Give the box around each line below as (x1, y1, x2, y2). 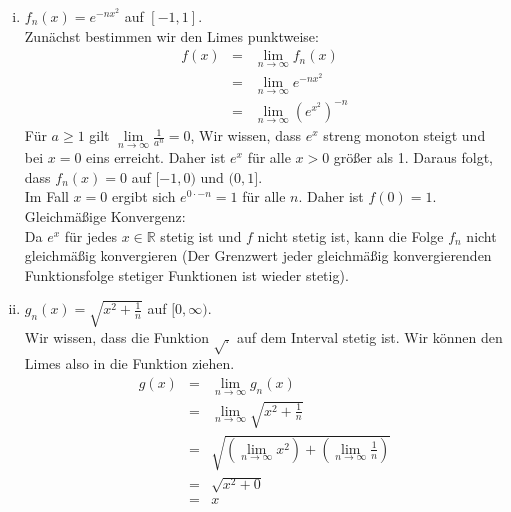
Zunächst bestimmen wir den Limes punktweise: (24, 25, 319, 46)
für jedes (64, 225, 117, 246)
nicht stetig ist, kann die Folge (257, 225, 444, 246)
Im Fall (24, 186, 69, 207)
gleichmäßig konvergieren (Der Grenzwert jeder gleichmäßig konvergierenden (24, 245, 492, 266)
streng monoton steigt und (323, 125, 486, 146)
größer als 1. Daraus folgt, (333, 147, 493, 168)
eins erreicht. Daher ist (86, 147, 226, 168)
